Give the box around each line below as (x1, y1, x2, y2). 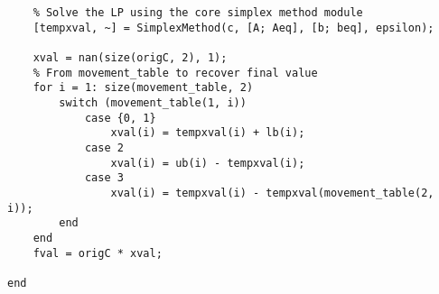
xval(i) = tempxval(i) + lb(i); (110, 126, 305, 140)
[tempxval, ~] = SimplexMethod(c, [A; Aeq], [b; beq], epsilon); (33, 21, 434, 34)
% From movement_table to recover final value (33, 66, 318, 79)
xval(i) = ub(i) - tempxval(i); (110, 156, 305, 170)
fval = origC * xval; (33, 246, 163, 260)
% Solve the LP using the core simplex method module (33, 6, 363, 19)
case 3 (84, 171, 124, 185)
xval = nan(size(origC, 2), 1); (33, 51, 228, 64)
